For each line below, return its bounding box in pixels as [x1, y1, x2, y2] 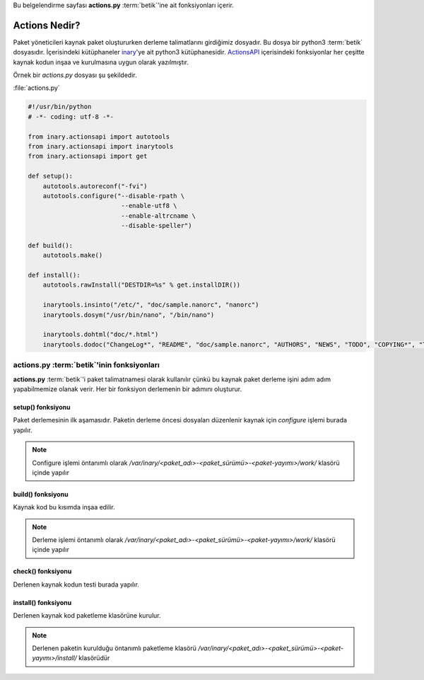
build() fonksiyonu [13, 490, 69, 498]
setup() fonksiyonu [13, 403, 71, 411]
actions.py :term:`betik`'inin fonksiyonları [13, 360, 160, 370]
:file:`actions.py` [13, 83, 60, 92]
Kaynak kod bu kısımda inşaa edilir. [13, 503, 116, 512]
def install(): [28, 271, 81, 280]
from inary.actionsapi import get [28, 152, 148, 161]
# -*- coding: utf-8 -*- [28, 113, 114, 120]
